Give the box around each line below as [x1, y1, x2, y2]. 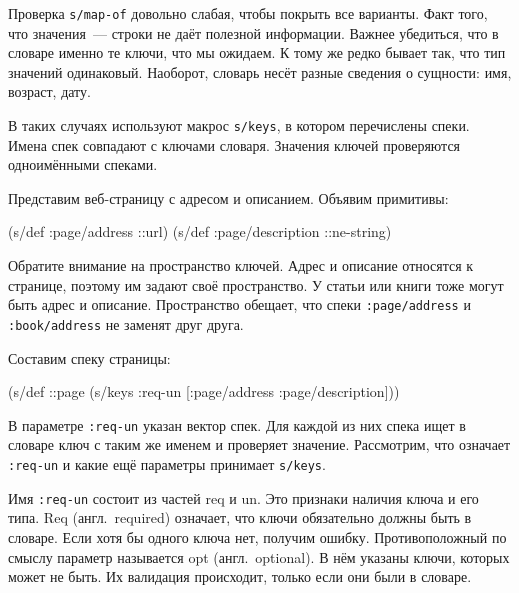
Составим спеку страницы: [8, 347, 171, 368]
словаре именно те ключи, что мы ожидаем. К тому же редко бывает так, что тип [8, 42, 506, 63]
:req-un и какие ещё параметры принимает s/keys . [8, 454, 326, 474]
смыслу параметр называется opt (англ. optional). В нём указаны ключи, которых [8, 546, 510, 567]
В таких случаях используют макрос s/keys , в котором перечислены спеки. [8, 115, 470, 136]
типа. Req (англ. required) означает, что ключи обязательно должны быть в [8, 507, 472, 528]
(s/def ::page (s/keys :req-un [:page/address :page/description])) [8, 381, 400, 402]
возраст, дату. [8, 81, 91, 102]
